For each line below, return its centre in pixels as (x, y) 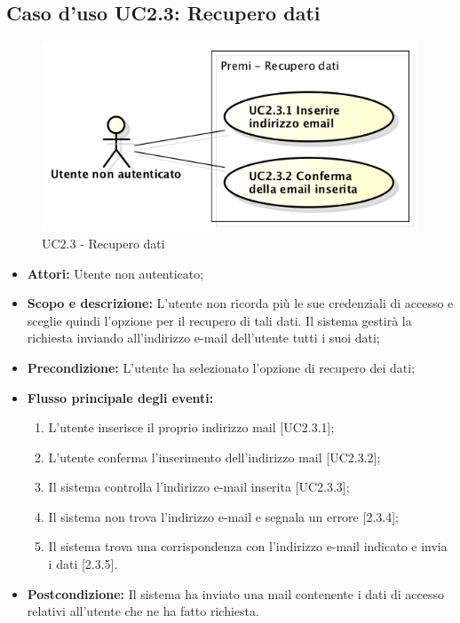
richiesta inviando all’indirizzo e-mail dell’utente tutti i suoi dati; (203, 338)
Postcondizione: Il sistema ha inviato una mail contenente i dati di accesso (236, 593)
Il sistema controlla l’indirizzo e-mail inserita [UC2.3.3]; (199, 487)
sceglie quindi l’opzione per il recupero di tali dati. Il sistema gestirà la (219, 320)
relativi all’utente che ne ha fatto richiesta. (143, 611)
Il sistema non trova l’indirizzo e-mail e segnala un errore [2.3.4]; (223, 516)
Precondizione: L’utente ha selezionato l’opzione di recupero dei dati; (221, 367)
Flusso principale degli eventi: (120, 397)
